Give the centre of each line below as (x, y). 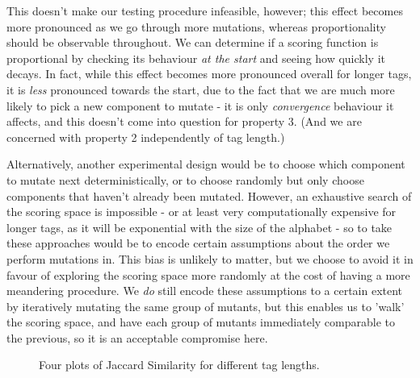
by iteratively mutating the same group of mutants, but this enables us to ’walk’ (206, 306)
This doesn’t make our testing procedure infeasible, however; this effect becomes (205, 10)
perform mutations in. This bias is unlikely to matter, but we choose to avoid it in (210, 258)
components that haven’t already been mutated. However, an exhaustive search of (209, 195)
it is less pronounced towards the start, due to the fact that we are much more (201, 89)
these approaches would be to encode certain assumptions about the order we (198, 243)
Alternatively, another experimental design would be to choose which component (206, 164)
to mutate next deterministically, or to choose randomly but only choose (185, 179)
